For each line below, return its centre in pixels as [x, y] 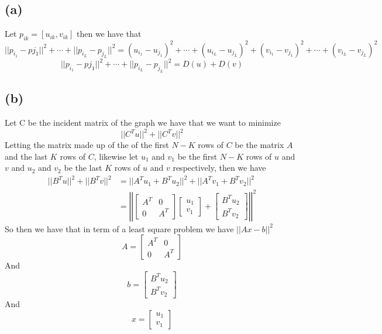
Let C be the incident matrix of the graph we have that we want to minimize [143, 122]
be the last [83, 168]
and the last [26, 156]
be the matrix [259, 145]
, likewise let [116, 156]
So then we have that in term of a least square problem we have [119, 228]
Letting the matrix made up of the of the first [87, 145]
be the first [197, 156]
